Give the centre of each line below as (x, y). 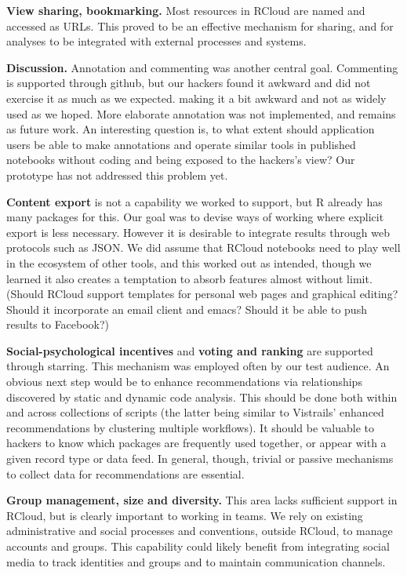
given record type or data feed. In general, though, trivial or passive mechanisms (200, 459)
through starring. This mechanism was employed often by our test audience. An (198, 366)
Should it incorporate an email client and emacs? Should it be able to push (187, 309)
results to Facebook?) (58, 324)
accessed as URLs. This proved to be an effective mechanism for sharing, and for (200, 25)
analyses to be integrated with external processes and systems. (156, 41)
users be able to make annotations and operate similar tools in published (181, 144)
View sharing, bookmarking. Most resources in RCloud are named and (186, 10)
